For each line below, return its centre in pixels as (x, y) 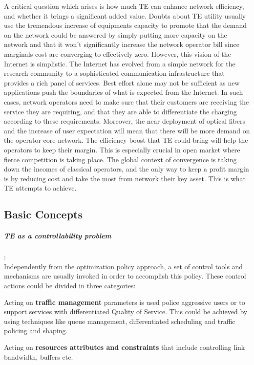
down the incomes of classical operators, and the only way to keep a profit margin (127, 169)
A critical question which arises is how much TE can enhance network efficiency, (124, 6)
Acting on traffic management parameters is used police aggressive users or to (125, 302)
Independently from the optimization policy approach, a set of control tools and (124, 266)
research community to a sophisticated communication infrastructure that (114, 73)
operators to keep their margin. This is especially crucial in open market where (122, 149)
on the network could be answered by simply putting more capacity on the (116, 34)
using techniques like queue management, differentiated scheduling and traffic (120, 321)
